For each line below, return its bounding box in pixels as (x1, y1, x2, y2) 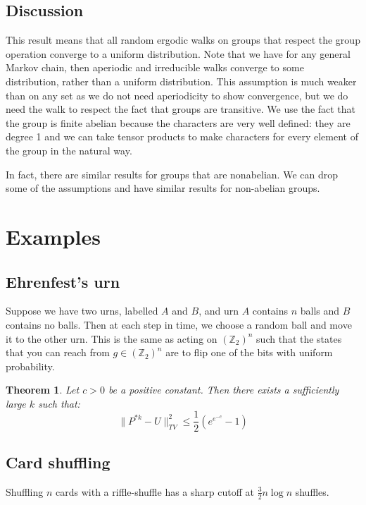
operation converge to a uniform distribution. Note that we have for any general (6, 46, 351, 61)
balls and (300, 303, 340, 318)
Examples (6, 221, 101, 250)
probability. (6, 358, 55, 373)
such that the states (256, 331, 342, 346)
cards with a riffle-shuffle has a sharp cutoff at (56, 484, 254, 499)
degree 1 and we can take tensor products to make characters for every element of (6, 129, 358, 144)
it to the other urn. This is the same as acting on (6, 331, 217, 346)
